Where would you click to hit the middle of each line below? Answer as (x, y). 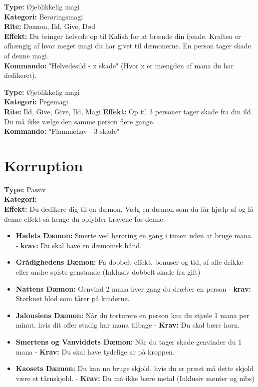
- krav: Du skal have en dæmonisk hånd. (79, 245)
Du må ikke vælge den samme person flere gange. (79, 121)
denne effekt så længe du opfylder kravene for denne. (85, 218)
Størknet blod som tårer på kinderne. (73, 298)
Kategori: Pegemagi (36, 102)
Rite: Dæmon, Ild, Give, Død (50, 26)
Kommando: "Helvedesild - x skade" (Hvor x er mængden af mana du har (119, 65)
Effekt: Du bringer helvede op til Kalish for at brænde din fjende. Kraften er (123, 36)
